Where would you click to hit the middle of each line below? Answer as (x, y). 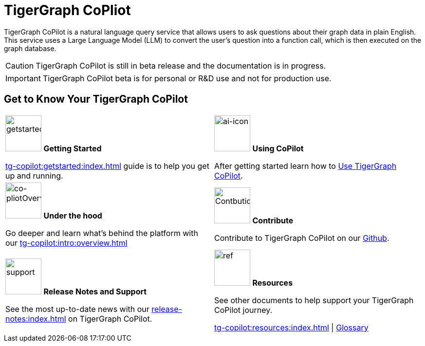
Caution (20, 65)
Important (23, 78)
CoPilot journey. (243, 310)
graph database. (30, 48)
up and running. (34, 175)
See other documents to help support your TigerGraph (314, 300)
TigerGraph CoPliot (67, 10)
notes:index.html (36, 319)
